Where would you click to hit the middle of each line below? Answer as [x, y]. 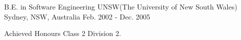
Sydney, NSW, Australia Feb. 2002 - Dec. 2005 [77, 16]
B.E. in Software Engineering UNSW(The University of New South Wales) [121, 6]
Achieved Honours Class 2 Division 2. [63, 33]
